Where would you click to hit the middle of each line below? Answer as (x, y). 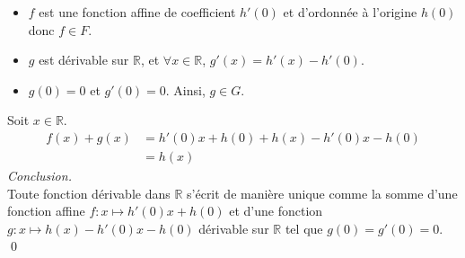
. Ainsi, (185, 89)
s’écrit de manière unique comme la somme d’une (322, 193)
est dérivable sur (84, 60)
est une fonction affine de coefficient (137, 12)
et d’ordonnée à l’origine (350, 12)
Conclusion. (39, 176)
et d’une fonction (276, 211)
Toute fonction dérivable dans (89, 193)
